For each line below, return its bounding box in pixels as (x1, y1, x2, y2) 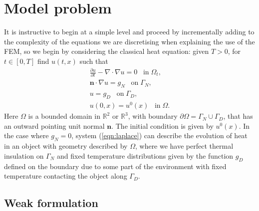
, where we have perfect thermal (135, 141, 234, 151)
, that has (223, 111, 253, 121)
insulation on (4, 150, 44, 161)
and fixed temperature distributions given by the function (57, 150, 234, 161)
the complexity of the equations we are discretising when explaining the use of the (4, 36, 255, 46)
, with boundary (128, 111, 178, 121)
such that (79, 55, 108, 66)
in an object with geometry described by (4, 141, 128, 151)
